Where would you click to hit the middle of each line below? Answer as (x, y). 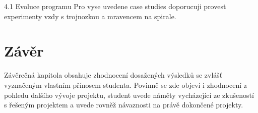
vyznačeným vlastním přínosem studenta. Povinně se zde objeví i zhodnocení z (125, 84)
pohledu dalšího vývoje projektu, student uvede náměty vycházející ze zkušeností (129, 95)
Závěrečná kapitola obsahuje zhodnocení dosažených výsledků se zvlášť (113, 75)
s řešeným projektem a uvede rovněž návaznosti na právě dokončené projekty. (124, 105)
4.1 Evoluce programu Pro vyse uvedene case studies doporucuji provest (115, 6)
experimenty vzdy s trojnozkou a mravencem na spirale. (90, 16)
